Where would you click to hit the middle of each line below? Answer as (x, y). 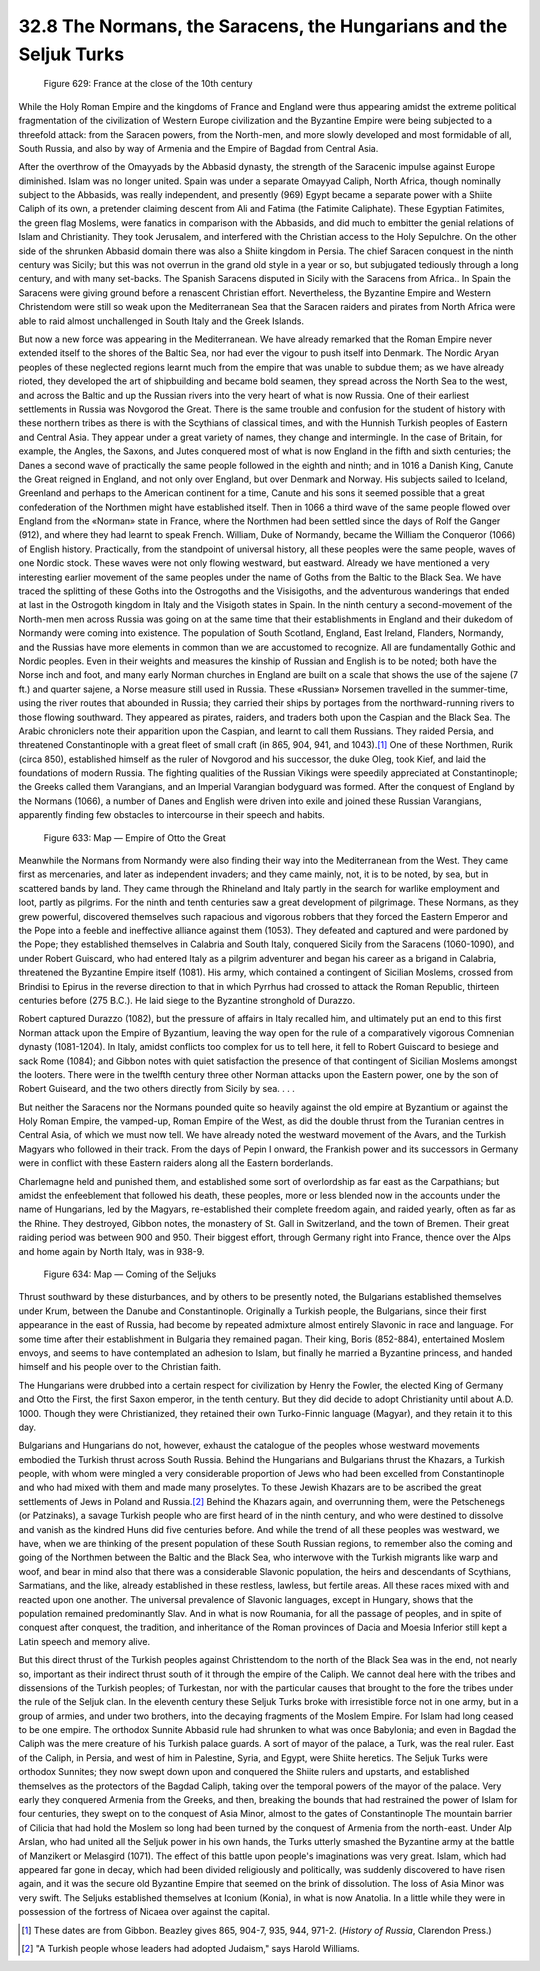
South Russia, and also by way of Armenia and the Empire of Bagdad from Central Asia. (198, 148)
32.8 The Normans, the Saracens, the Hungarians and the (263, 26)
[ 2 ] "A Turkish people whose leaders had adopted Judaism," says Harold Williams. (190, 1948)
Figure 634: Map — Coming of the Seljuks (130, 1274)
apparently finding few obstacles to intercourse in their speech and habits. (171, 815)
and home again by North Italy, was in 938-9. (111, 1251)
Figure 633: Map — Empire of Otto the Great (135, 837)
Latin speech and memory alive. (84, 1641)
